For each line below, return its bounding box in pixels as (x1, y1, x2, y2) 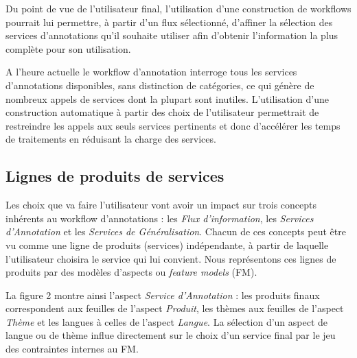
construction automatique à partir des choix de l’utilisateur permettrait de (5, 105, 319, 119)
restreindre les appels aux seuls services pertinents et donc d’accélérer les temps (5, 118, 341, 132)
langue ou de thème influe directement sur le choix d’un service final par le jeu (5, 328, 336, 342)
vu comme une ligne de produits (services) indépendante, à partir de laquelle (5, 237, 329, 252)
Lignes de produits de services (5, 165, 224, 187)
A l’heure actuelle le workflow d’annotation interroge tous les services (5, 64, 297, 79)
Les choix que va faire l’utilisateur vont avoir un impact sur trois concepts (5, 198, 317, 212)
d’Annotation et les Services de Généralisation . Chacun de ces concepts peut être (5, 224, 346, 239)
